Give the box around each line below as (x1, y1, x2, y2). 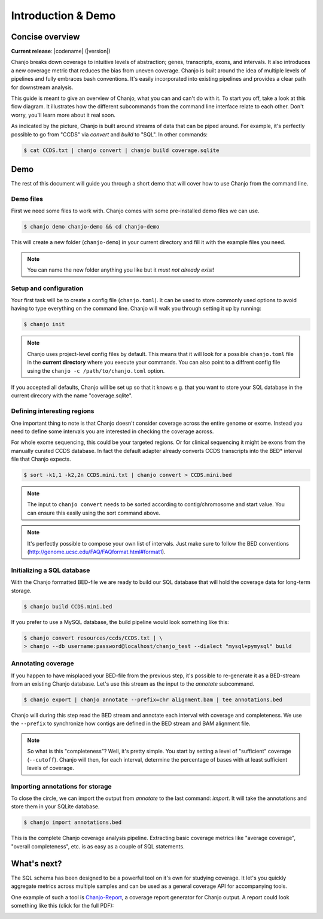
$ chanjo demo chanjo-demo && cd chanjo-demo (23, 223, 160, 230)
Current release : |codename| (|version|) (11, 48, 111, 55)
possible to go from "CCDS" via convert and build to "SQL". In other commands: (11, 130, 208, 138)
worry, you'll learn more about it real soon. (11, 111, 116, 118)
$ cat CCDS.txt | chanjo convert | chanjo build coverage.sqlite (23, 147, 220, 154)
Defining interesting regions (11, 407, 95, 415)
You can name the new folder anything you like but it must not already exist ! (27, 266, 215, 273)
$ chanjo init (23, 321, 65, 328)
